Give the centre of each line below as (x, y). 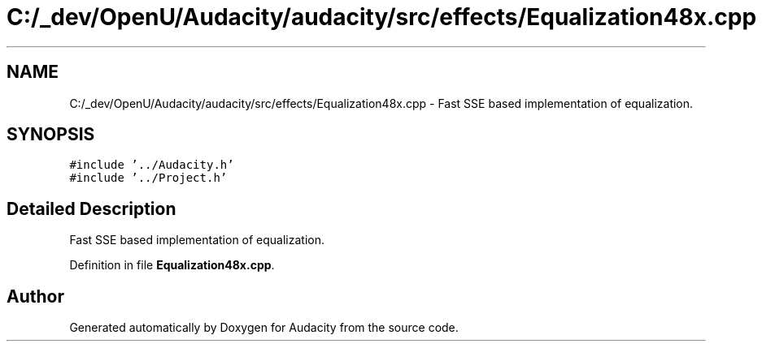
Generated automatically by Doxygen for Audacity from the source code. (264, 328)
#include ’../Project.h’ (148, 178)
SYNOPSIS (51, 135)
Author (35, 296)
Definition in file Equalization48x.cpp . (172, 265)
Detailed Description (91, 208)
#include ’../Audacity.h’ (152, 165)
